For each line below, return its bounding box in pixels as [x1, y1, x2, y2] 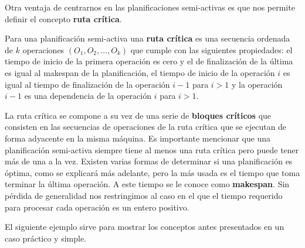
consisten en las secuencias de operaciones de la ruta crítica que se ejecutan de [5, 120, 287, 133]
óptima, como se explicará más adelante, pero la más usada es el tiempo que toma [5, 166, 300, 178]
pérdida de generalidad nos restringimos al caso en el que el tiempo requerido [5, 189, 283, 201]
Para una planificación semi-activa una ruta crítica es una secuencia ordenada [5, 32, 290, 44]
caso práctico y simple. [5, 232, 87, 244]
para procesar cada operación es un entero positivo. [5, 201, 189, 213]
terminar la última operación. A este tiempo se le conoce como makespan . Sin [5, 178, 290, 190]
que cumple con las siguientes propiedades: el [130, 43, 293, 56]
